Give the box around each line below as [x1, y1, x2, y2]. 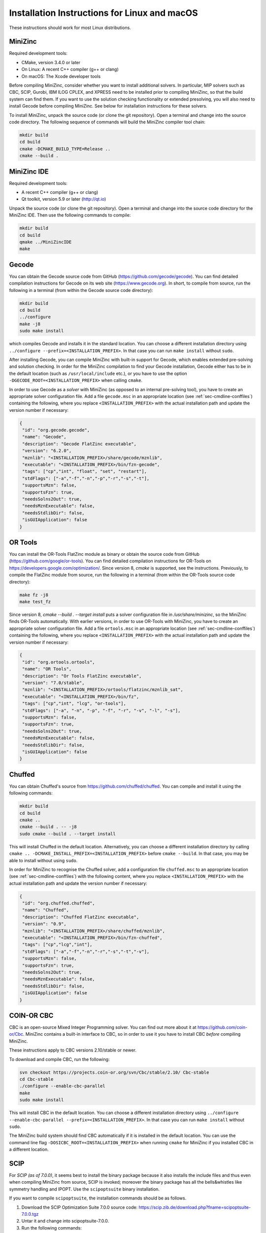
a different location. [9, 1147, 49, 1153]
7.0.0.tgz [21, 1211, 39, 1217]
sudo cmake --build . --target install [19, 831, 116, 836]
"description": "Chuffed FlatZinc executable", [22, 914, 139, 920]
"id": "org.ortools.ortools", [22, 659, 96, 665]
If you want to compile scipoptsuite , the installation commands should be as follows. [9, 1195, 187, 1201]
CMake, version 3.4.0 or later [21, 59, 81, 65]
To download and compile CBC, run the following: [9, 1056, 110, 1062]
